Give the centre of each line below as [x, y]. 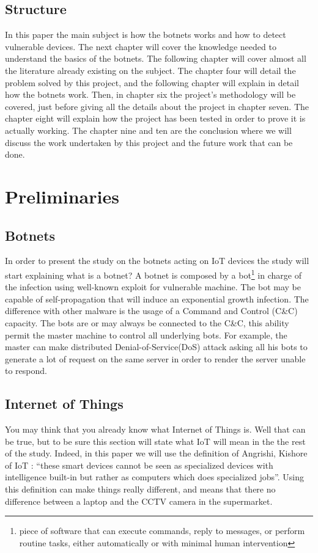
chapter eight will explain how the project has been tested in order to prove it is [155, 118]
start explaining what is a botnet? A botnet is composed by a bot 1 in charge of [153, 274]
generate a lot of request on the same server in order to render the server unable [155, 358]
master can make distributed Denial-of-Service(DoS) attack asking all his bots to [156, 347]
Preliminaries [62, 196]
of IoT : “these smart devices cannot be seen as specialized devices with [139, 465]
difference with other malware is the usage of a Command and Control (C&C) [151, 311]
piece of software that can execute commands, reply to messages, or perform [162, 531]
